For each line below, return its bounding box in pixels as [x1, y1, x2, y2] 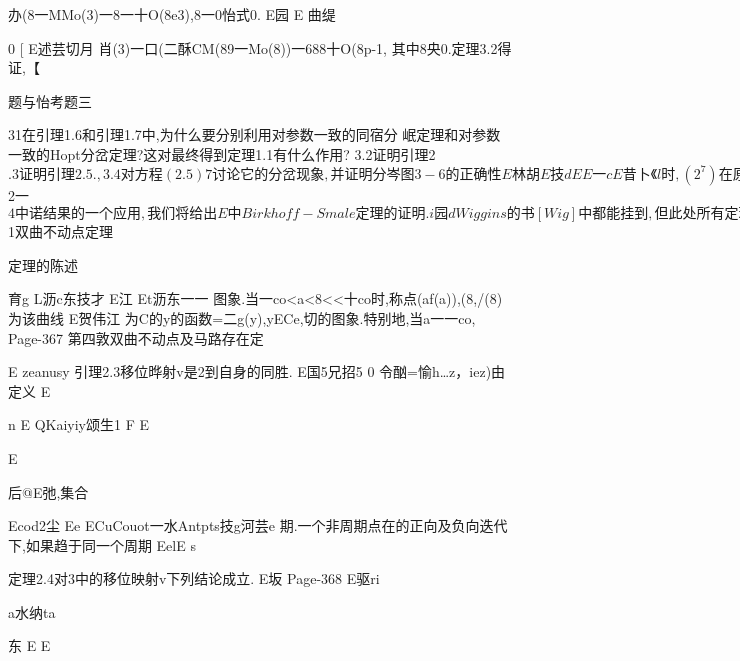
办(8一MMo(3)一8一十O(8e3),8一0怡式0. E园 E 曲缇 [8, 4, 336, 24]
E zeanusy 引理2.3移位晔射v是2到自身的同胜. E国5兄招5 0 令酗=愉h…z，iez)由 [8, 361, 506, 382]
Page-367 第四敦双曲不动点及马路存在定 [8, 327, 264, 348]
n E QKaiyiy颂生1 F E [8, 414, 149, 435]
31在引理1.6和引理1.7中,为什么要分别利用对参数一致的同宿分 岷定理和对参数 [8, 124, 501, 145]
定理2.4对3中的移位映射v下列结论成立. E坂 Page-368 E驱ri [8, 568, 380, 589]
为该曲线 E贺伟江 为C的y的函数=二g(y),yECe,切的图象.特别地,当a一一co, [8, 307, 476, 328]
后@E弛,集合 [8, 481, 89, 502]
